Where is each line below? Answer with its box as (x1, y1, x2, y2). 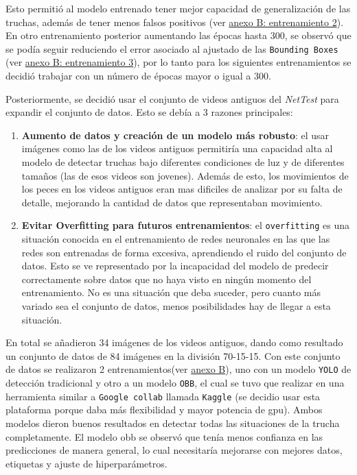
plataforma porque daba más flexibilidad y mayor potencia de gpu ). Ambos (5, 402, 323, 417)
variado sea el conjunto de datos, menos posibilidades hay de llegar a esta (21, 299, 331, 313)
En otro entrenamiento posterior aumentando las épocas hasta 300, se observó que (5, 28, 352, 42)
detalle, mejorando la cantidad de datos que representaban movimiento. (21, 195, 323, 209)
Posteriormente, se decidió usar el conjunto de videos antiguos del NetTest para (5, 91, 339, 106)
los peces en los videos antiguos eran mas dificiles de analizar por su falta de (21, 182, 343, 196)
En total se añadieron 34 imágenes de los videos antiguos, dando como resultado (5, 335, 343, 350)
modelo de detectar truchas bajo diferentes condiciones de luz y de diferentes (21, 155, 345, 169)
